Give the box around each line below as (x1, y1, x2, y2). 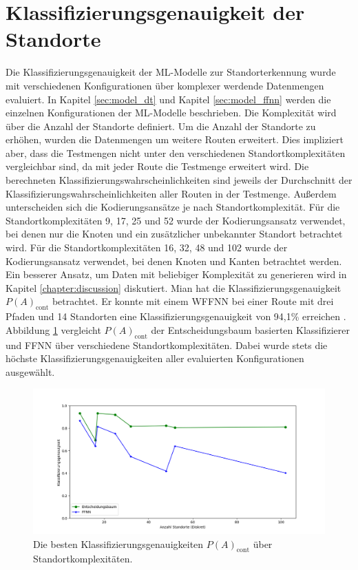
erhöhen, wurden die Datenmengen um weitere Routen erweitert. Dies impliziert (6, 132, 344, 147)
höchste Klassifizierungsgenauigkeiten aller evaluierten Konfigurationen (6, 351, 304, 366)
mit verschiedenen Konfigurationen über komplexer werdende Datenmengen (6, 78, 324, 92)
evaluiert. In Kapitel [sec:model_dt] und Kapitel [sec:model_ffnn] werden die (6, 92, 331, 106)
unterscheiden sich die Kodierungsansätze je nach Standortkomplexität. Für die (6, 200, 340, 214)
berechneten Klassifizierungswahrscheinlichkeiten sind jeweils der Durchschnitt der (6, 173, 352, 187)
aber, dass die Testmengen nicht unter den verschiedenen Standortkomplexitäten (6, 145, 346, 160)
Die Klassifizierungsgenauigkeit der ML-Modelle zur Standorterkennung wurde (6, 65, 336, 79)
